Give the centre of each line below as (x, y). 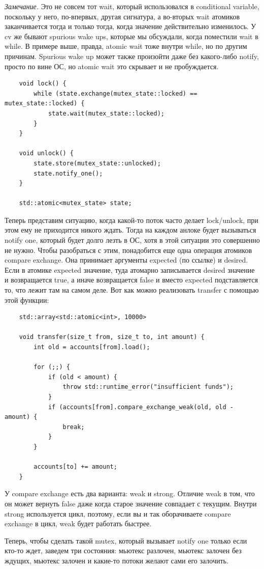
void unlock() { (46, 153)
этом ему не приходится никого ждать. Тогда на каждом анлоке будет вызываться (130, 230)
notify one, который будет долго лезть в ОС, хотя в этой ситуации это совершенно (132, 240)
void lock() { (43, 84)
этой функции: (27, 300)
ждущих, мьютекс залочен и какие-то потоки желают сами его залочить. (117, 560)
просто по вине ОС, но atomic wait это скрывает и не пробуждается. (112, 66)
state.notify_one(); (68, 173)
